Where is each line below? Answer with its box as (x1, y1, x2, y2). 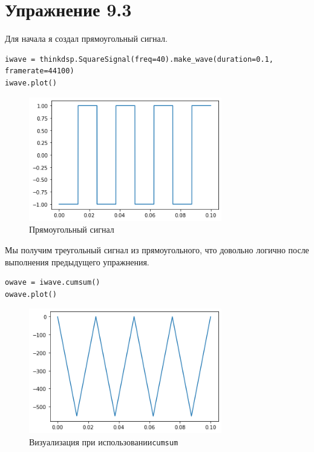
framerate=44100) (5, 67, 74, 76)
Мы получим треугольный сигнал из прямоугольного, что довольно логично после (5, 243, 309, 256)
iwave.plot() (5, 78, 57, 87)
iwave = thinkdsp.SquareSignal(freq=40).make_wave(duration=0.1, (5, 55, 273, 64)
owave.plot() (5, 290, 57, 299)
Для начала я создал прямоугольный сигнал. (5, 32, 168, 45)
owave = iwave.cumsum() (5, 278, 100, 287)
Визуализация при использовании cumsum (29, 435, 178, 448)
